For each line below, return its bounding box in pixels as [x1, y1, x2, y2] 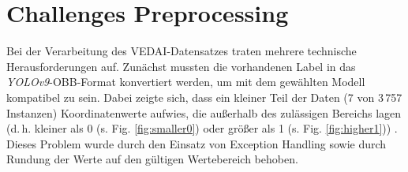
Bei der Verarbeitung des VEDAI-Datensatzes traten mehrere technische [6, 43, 357, 59]
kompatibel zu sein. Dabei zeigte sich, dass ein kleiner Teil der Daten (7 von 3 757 [6, 88, 402, 105]
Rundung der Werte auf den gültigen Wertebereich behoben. [6, 151, 298, 167]
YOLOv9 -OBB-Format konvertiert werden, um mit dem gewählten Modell [6, 73, 365, 90]
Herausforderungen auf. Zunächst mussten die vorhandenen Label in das [6, 58, 356, 74]
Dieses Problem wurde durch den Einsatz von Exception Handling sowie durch [6, 135, 387, 151]
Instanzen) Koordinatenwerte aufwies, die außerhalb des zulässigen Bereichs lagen [6, 104, 402, 121]
